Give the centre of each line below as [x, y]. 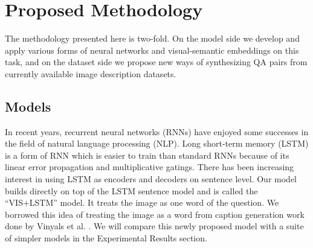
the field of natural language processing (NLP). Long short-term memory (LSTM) [157, 143]
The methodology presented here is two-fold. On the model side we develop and [152, 38]
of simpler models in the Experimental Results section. [106, 238]
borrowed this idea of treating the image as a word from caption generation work [155, 214]
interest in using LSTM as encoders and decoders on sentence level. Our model [151, 179]
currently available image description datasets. [91, 73]
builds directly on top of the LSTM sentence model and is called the [131, 190]
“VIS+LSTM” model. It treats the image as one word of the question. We [142, 202]
